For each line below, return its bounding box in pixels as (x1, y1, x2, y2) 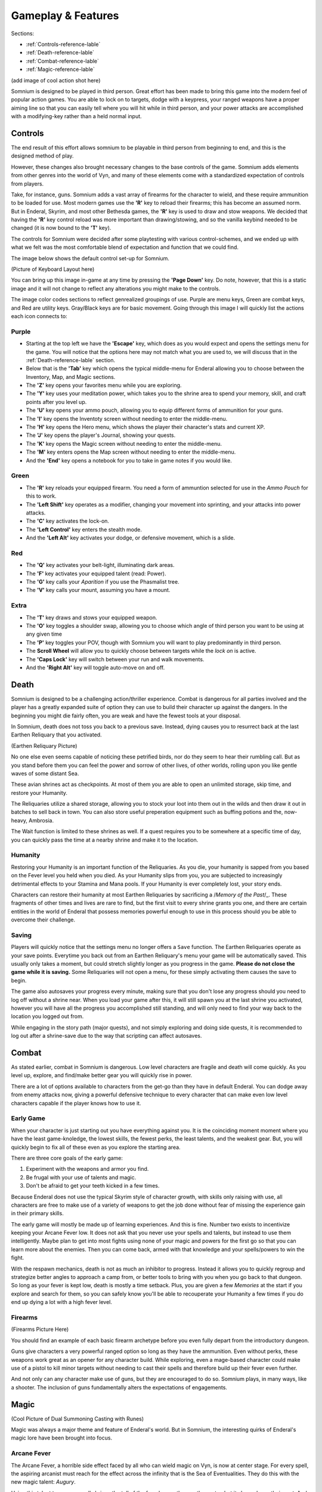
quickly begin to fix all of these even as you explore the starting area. (11, 1143, 181, 1151)
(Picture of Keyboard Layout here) (11, 266, 95, 273)
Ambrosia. (29, 816, 54, 824)
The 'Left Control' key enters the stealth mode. (26, 526, 143, 533)
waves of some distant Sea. (11, 770, 79, 777)
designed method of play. (11, 152, 74, 159)
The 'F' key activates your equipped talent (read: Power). (26, 570, 166, 577)
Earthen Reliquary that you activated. (11, 731, 102, 738)
